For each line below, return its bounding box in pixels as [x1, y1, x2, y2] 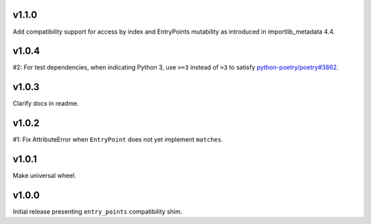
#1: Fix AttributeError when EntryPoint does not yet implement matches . [12, 135, 223, 144]
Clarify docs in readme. [12, 100, 79, 108]
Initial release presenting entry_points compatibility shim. [12, 208, 183, 216]
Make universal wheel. [12, 172, 77, 180]
